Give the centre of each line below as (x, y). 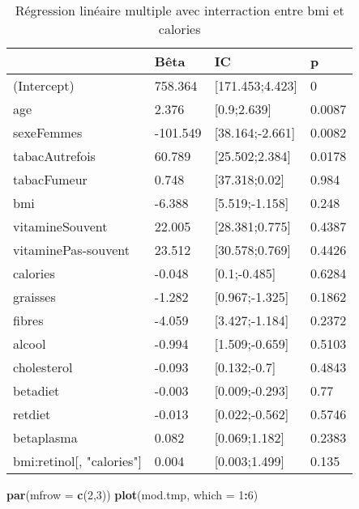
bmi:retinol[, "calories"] (77, 461)
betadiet (36, 390)
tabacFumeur (50, 179)
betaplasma (45, 437)
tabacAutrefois (54, 156)
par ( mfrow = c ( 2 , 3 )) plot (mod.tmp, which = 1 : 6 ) (132, 494)
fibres (28, 320)
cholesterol (43, 367)
